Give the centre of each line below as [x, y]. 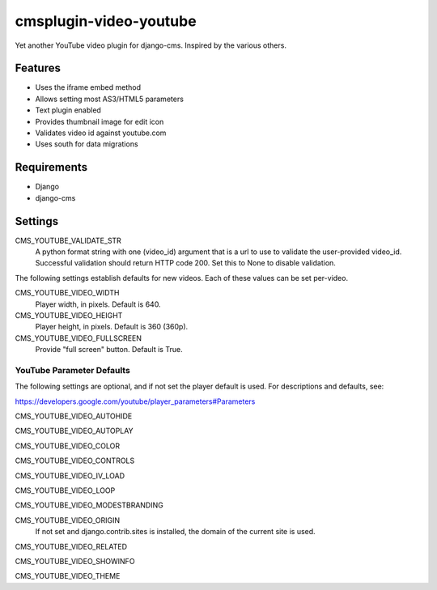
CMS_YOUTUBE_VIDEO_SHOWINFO [75, 561]
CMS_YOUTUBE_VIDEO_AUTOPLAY [74, 431]
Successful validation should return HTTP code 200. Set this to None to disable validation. [185, 263]
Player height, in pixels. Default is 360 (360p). [112, 327]
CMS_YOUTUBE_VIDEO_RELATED [71, 546]
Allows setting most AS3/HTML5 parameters [109, 99]
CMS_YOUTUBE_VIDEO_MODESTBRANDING [89, 505]
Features [38, 68]
